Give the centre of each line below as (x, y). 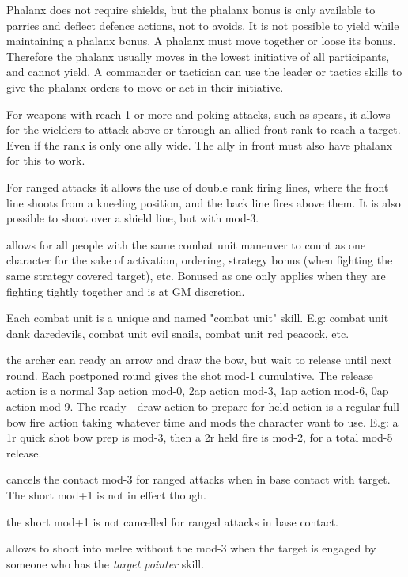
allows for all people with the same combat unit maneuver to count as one (186, 244)
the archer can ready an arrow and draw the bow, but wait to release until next (199, 360)
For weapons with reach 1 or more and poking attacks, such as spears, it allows (198, 114)
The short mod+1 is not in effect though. (106, 495)
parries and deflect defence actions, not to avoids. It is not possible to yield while (203, 25)
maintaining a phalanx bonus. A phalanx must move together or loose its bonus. (201, 41)
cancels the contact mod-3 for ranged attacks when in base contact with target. (198, 479)
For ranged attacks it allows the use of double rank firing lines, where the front (198, 186)
